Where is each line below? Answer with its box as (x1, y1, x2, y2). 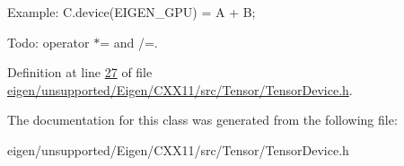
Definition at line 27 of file (7, 63, 153, 82)
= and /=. (100, 32, 158, 51)
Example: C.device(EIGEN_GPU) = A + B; (7, 3, 256, 21)
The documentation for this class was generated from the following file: (7, 110, 398, 129)
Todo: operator (7, 32, 90, 51)
